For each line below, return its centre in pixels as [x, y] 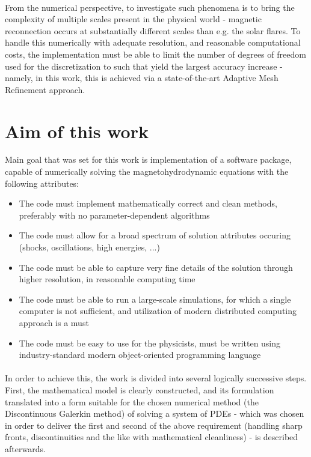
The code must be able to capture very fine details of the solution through [156, 267]
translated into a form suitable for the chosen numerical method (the [132, 401]
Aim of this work [77, 131]
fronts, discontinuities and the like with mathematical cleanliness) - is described [152, 437]
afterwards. [25, 448]
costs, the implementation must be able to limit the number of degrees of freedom [155, 54]
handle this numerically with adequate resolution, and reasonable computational [153, 42]
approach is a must [54, 322]
